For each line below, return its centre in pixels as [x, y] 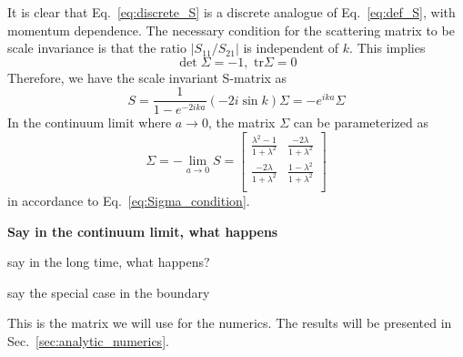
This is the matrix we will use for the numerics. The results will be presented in [230, 323]
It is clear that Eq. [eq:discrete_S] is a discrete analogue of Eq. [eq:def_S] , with [231, 12]
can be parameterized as [361, 122]
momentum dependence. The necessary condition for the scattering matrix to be [231, 30]
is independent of [291, 48]
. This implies [388, 48]
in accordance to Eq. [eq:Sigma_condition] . [129, 200]
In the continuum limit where [90, 122]
